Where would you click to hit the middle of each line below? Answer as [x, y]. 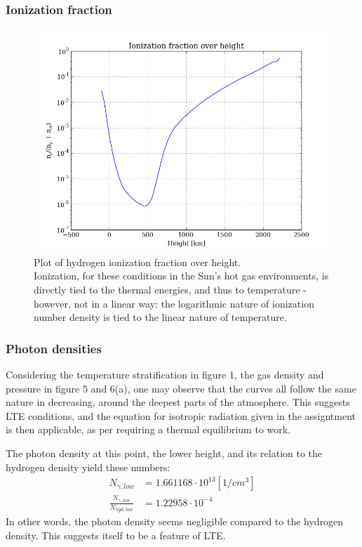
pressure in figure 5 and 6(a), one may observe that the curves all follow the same [181, 388]
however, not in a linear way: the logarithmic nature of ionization [174, 303]
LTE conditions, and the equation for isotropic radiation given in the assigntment [181, 415]
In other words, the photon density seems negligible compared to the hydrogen [175, 521]
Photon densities [54, 348]
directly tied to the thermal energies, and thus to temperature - [170, 289]
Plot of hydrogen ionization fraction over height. [138, 262]
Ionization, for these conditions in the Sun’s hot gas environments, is [181, 276]
